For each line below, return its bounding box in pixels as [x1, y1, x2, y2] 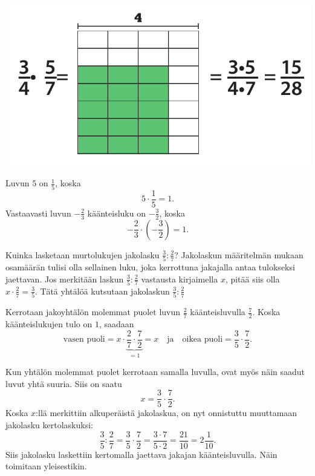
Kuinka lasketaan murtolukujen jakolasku [5, 248, 160, 261]
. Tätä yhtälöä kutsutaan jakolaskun [35, 284, 170, 297]
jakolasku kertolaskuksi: [5, 418, 93, 431]
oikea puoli [182, 335, 223, 344]
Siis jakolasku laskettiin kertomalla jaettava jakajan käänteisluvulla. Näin [5, 448, 278, 460]
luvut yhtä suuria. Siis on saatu [5, 377, 122, 390]
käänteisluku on [87, 206, 146, 219]
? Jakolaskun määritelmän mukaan [174, 248, 304, 261]
